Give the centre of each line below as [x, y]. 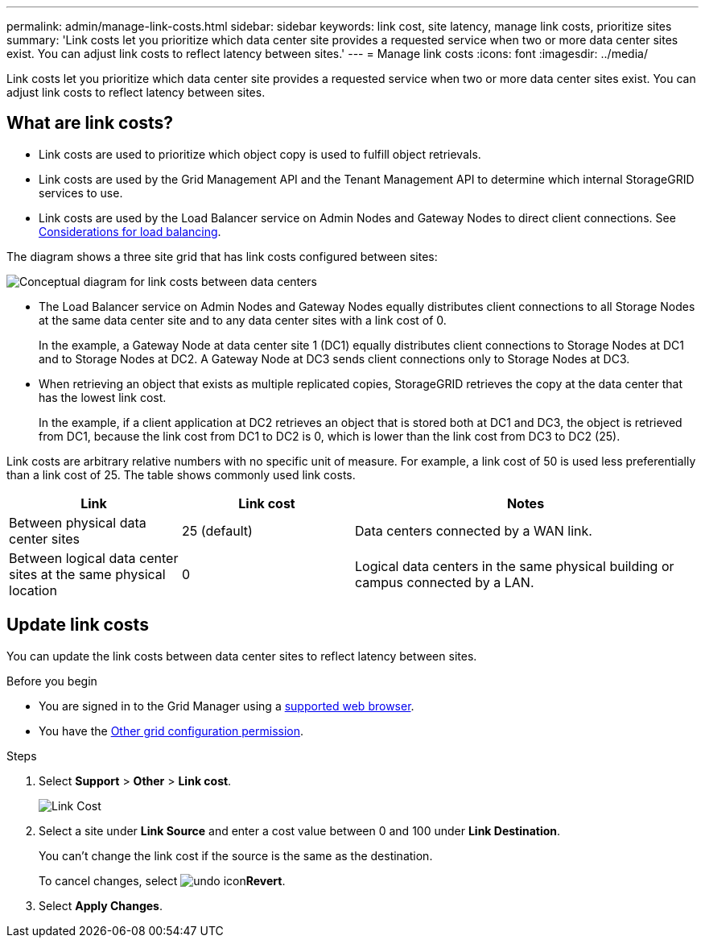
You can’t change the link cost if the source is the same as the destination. [236, 855]
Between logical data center [94, 558]
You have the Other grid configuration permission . [171, 731]
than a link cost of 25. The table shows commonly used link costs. [181, 474]
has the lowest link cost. [103, 397]
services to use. [81, 193]
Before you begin [52, 681]
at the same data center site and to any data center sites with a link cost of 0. [243, 320]
